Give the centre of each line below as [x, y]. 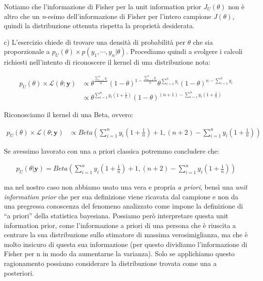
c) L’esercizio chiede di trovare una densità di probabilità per [95, 42]
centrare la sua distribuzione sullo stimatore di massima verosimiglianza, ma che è [126, 235]
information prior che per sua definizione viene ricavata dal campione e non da [121, 196]
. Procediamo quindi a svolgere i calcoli [184, 51]
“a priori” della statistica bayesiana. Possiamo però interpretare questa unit [116, 216]
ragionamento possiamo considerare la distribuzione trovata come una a [110, 263]
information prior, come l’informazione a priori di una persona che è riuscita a [120, 225]
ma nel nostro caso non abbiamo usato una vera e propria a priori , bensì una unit [126, 187]
